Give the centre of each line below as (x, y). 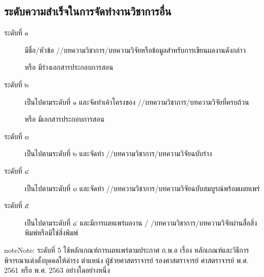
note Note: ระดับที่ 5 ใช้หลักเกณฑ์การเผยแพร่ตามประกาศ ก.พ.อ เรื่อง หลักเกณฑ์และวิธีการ (127, 250)
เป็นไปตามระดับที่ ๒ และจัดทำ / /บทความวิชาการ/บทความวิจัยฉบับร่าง (118, 153)
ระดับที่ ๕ (17, 205)
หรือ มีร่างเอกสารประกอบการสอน (69, 67)
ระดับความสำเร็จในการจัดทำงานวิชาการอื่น (88, 11)
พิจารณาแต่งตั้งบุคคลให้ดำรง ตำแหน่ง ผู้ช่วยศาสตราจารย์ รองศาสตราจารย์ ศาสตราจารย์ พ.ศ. (127, 260)
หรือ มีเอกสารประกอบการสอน (65, 119)
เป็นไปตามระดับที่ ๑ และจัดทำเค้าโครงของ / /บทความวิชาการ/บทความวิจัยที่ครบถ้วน (137, 101)
